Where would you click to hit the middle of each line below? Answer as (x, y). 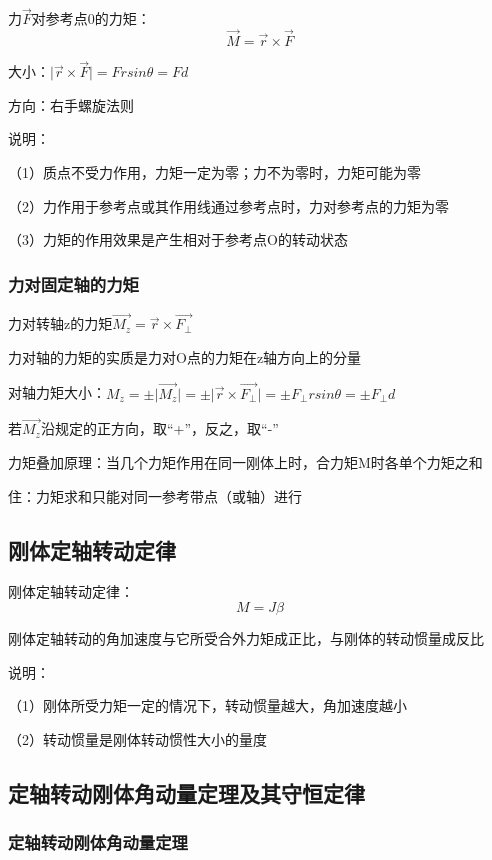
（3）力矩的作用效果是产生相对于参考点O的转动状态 (178, 239)
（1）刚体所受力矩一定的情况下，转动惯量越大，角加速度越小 (207, 705)
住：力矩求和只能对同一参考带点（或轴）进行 (155, 495)
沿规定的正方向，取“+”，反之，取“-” (159, 428)
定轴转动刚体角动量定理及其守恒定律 (186, 792)
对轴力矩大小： (57, 392)
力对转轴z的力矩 (60, 323)
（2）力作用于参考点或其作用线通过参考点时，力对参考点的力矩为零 (228, 205)
